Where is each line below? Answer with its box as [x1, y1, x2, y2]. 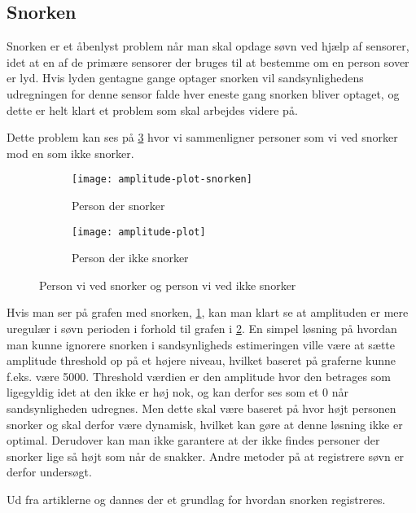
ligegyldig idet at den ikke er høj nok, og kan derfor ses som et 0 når [7, 384, 348, 401]
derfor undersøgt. [7, 463, 92, 480]
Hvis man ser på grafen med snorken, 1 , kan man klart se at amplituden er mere [7, 304, 409, 321]
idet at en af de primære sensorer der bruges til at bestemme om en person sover [7, 53, 409, 70]
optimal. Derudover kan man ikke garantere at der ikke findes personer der [7, 432, 380, 449]
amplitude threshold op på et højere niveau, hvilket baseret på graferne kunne [7, 352, 396, 369]
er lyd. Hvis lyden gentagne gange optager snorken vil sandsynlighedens [7, 69, 364, 86]
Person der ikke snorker [72, 249, 189, 266]
